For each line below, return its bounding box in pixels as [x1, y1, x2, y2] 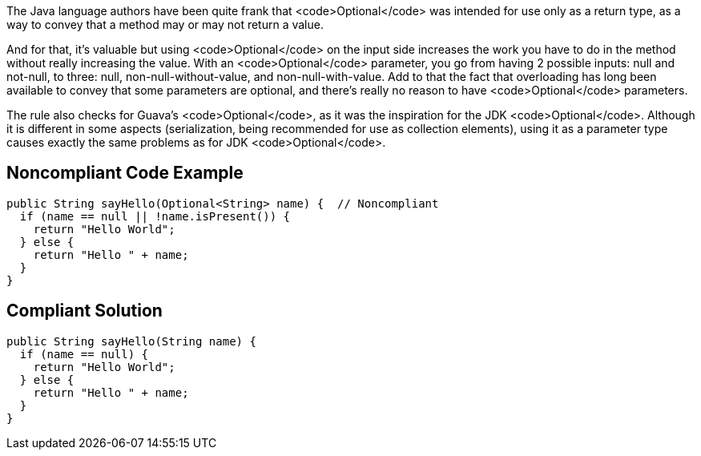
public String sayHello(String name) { [6, 334, 256, 348]
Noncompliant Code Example [6, 163, 244, 184]
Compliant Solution [6, 301, 163, 321]
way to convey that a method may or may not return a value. [6, 18, 324, 31]
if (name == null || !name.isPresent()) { [19, 209, 291, 223]
